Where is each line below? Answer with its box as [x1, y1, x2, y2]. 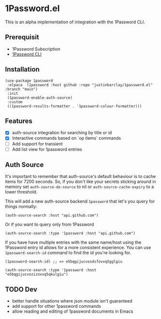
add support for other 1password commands [12, 303, 101, 309]
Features [5, 117, 32, 125]
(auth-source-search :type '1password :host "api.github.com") [5, 231, 136, 236]
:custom [7, 99, 23, 105]
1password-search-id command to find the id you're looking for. [5, 250, 131, 256]
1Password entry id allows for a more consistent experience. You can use [5, 245, 151, 250]
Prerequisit [5, 33, 39, 41]
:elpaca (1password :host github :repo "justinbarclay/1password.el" [7, 82, 153, 88]
